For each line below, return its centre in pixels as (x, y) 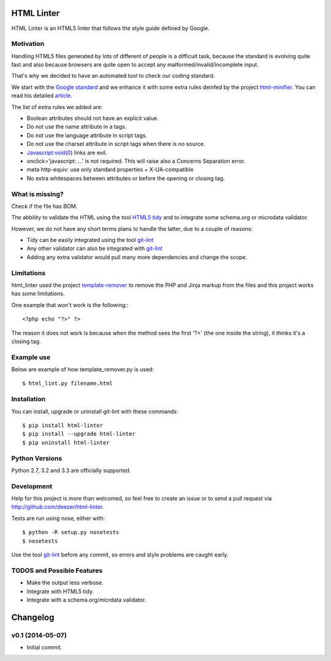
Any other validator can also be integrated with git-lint (95, 249)
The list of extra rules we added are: (57, 107)
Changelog (33, 617)
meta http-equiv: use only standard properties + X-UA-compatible (110, 170)
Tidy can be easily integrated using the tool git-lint (90, 240)
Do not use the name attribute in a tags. (77, 127)
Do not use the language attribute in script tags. (87, 135)
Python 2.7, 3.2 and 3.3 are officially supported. (71, 470)
